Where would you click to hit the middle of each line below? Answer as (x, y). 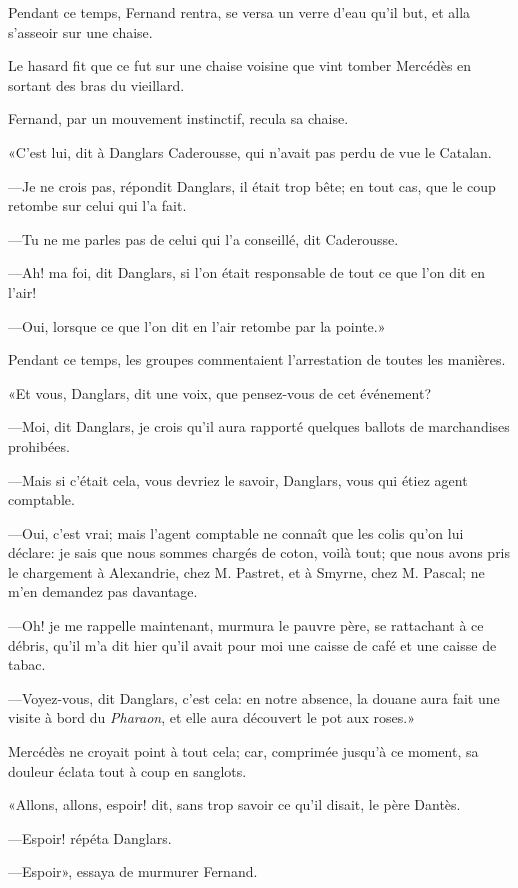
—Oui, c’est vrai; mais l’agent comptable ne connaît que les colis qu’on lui (236, 532)
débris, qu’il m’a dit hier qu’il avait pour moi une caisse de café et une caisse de (252, 644)
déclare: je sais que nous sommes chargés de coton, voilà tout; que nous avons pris (259, 552)
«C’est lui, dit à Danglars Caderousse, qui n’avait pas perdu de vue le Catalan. (250, 151)
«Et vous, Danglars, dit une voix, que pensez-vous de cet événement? (220, 392)
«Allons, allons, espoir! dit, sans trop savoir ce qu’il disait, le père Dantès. (234, 804)
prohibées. (39, 445)
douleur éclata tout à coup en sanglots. (127, 770)
